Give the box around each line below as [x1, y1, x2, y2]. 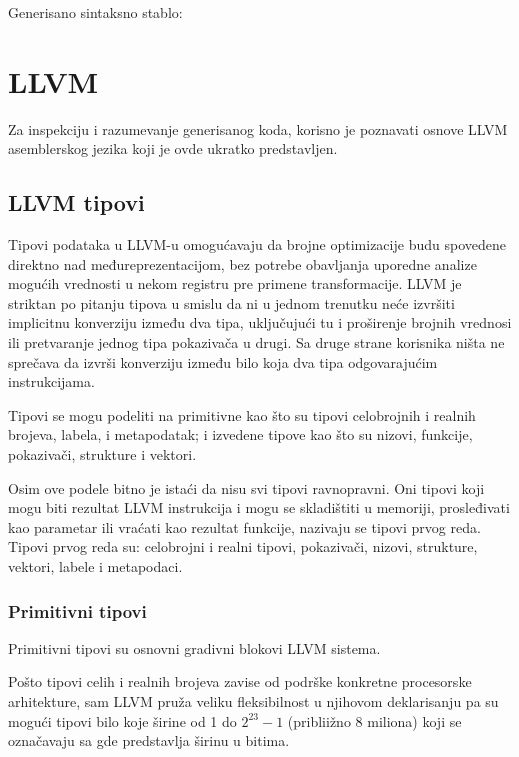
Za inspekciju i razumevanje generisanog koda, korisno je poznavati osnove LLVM [8, 118, 508, 139]
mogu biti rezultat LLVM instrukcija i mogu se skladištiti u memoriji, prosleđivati [8, 497, 510, 518]
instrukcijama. [8, 371, 95, 392]
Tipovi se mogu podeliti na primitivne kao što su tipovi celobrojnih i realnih [8, 404, 476, 425]
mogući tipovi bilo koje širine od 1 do [8, 710, 237, 731]
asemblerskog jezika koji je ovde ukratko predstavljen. [8, 138, 338, 159]
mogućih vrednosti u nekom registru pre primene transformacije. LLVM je [8, 273, 462, 294]
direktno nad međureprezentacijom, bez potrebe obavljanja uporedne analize [8, 253, 477, 274]
